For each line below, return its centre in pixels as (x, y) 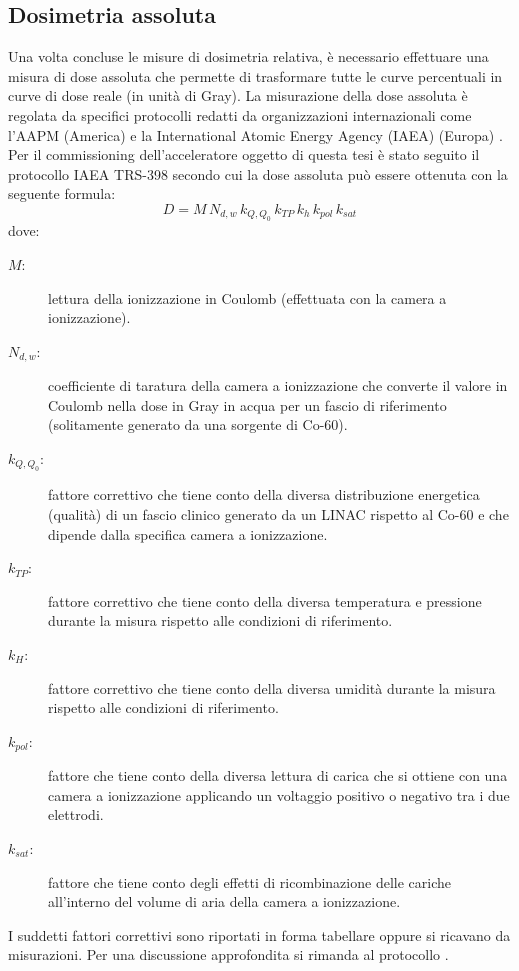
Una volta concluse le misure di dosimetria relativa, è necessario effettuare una (248, 56)
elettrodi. (76, 814)
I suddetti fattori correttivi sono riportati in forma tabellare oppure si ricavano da (259, 934)
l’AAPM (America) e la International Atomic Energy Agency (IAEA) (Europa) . (255, 134)
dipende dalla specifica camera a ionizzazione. (188, 533)
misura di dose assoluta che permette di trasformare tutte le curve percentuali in (255, 75)
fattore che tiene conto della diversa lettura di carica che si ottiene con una (278, 775)
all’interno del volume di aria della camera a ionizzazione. (224, 901)
